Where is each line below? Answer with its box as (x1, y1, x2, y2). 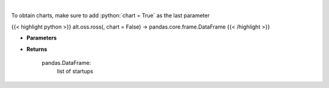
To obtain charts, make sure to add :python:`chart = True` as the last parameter (11, 12, 210, 19)
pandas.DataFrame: (41, 59, 91, 66)
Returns (26, 46, 48, 53)
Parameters (26, 34, 57, 42)
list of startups (57, 67, 94, 75)
